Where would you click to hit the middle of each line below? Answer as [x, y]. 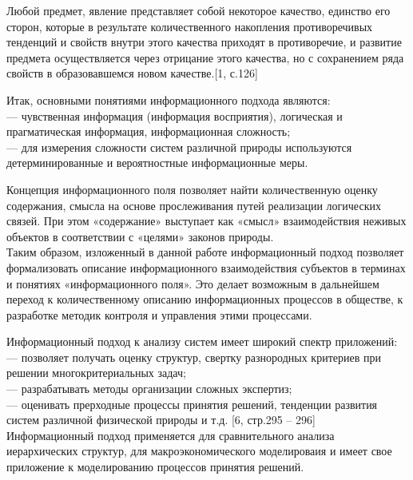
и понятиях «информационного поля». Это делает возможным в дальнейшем [193, 283]
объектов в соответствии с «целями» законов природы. [140, 236]
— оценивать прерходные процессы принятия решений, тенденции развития [192, 404]
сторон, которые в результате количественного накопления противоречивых [190, 26]
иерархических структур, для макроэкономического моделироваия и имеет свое [199, 451]
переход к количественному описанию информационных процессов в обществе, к [205, 299]
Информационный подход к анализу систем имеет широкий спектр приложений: [202, 341]
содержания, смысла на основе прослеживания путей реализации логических [194, 205]
